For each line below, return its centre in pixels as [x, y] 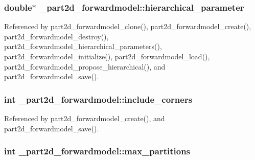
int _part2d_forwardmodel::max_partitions [97, 151]
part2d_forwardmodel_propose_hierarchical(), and [85, 66]
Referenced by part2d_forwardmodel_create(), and [85, 118]
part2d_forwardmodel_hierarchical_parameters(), [83, 46]
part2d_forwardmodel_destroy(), [56, 36]
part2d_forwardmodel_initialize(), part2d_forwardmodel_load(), [107, 56]
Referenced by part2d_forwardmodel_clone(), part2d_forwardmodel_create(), [128, 26]
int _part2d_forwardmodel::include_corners [98, 99]
